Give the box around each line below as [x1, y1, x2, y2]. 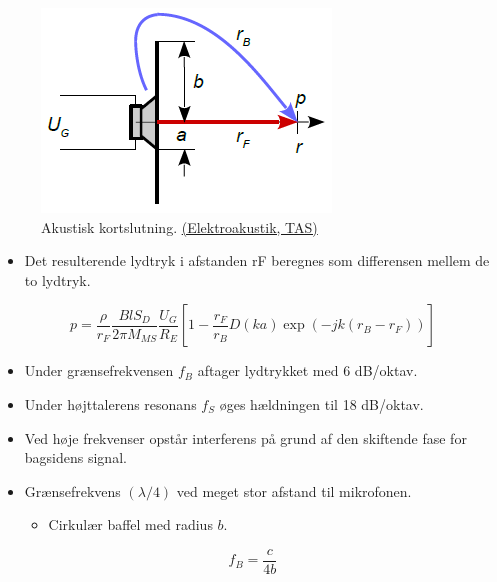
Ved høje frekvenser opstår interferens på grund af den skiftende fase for [24, 427, 467, 448]
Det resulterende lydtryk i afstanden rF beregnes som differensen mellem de [24, 250, 490, 271]
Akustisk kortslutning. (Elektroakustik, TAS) [41, 216, 318, 237]
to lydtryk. [24, 269, 91, 290]
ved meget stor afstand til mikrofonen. [176, 480, 412, 501]
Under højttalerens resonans [24, 393, 197, 414]
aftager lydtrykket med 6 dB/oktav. [197, 360, 418, 381]
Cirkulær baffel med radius [48, 514, 213, 535]
